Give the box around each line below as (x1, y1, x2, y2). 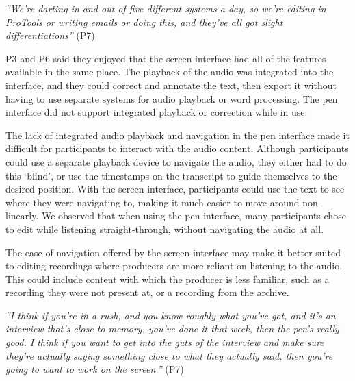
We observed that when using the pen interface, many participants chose (41, 208, 346, 223)
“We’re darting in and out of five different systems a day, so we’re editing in (5, 1, 326, 15)
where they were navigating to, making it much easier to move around (5, 195, 300, 209)
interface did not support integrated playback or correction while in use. (5, 105, 308, 119)
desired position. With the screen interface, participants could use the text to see (5, 182, 345, 196)
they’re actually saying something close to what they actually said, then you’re (5, 348, 333, 362)
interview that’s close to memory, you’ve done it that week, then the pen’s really (5, 321, 339, 336)
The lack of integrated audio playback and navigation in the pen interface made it (5, 127, 350, 142)
